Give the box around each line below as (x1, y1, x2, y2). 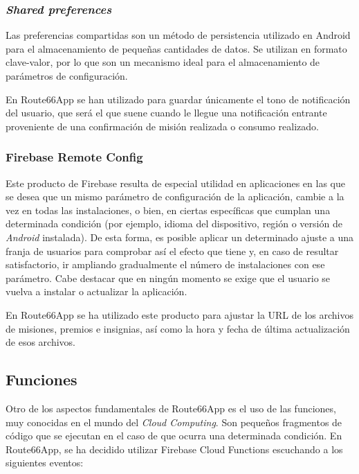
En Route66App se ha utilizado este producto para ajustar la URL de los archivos (6, 307, 353, 322)
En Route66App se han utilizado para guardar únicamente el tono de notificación (6, 91, 351, 106)
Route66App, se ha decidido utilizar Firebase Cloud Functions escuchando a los (6, 441, 343, 456)
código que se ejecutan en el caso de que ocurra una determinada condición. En (6, 428, 342, 443)
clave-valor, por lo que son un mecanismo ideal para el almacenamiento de (6, 55, 320, 69)
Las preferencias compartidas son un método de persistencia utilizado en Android (6, 28, 351, 42)
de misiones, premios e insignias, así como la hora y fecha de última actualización (6, 321, 350, 335)
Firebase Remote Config (6, 148, 143, 166)
